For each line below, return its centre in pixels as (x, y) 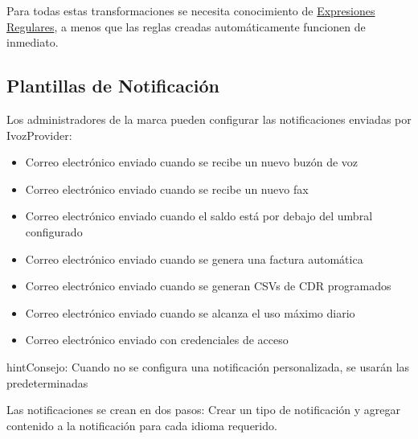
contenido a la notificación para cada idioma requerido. (142, 425)
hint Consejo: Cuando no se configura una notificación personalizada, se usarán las (208, 366)
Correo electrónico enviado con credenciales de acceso (157, 340)
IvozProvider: (39, 135)
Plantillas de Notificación (113, 86)
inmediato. (33, 42)
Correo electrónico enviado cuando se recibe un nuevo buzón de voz (192, 162)
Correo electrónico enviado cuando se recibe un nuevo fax (167, 189)
